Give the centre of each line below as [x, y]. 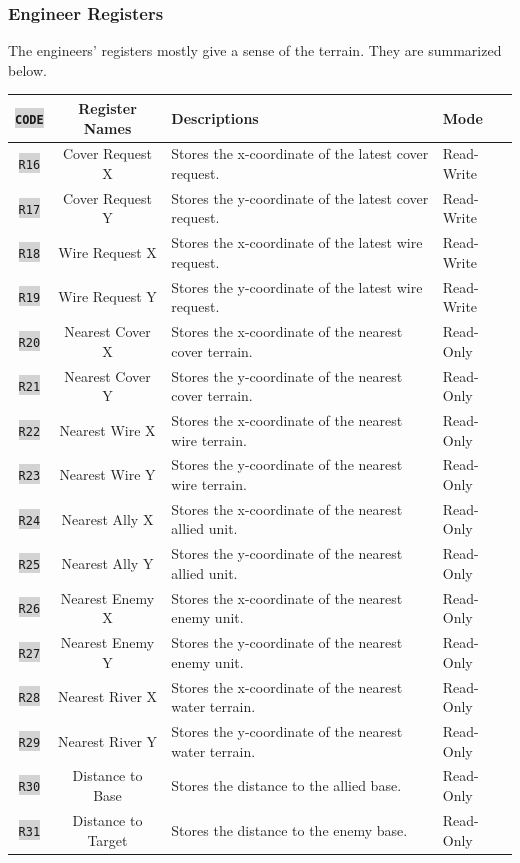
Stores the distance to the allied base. [286, 785]
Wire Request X [107, 252]
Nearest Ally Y [107, 563]
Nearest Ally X [107, 518]
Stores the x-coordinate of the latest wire [297, 242]
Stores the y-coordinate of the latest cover [300, 197]
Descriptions [215, 117]
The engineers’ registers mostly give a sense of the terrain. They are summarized [255, 50]
